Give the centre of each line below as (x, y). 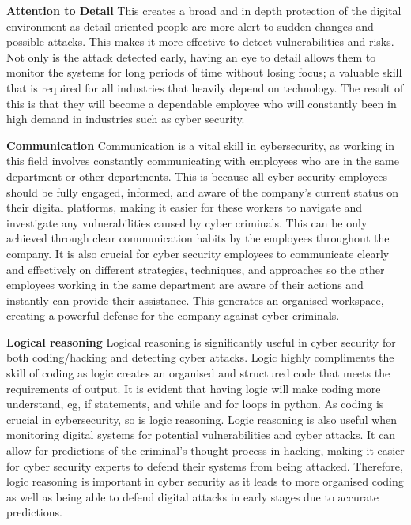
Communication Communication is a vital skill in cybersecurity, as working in (201, 145)
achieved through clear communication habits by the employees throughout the (198, 238)
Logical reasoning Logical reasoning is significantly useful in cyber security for (201, 341)
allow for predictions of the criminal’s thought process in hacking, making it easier (205, 450)
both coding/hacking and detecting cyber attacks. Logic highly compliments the (200, 357)
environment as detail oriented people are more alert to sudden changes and (190, 26)
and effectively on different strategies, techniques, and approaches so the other (196, 269)
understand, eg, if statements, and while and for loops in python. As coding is (195, 404)
